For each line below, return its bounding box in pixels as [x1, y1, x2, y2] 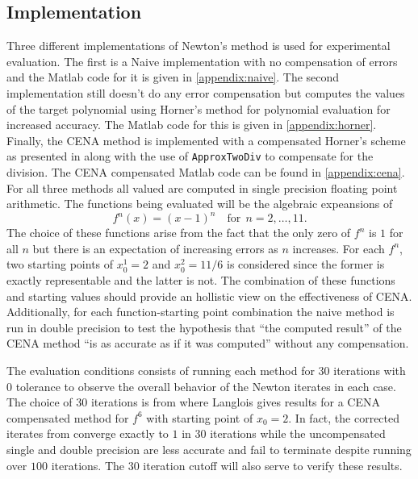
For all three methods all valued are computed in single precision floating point [6, 179, 398, 196]
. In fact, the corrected [288, 409, 400, 426]
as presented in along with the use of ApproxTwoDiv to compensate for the [6, 148, 374, 165]
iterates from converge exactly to [6, 425, 169, 442]
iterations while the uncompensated [210, 425, 386, 442]
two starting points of [6, 256, 114, 273]
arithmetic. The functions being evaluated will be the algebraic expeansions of [6, 195, 393, 212]
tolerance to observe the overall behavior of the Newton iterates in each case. [15, 377, 396, 394]
